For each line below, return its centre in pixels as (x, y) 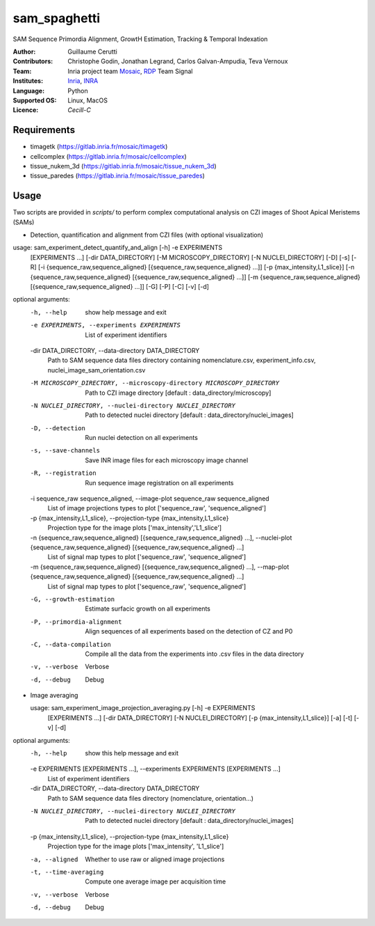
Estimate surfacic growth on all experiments (148, 609)
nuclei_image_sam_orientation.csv (97, 370)
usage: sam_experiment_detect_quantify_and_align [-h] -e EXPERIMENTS (118, 248)
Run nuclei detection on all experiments (141, 438)
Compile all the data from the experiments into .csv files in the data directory (194, 654)
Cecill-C (80, 110)
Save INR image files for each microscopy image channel (167, 460)
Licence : (26, 110)
